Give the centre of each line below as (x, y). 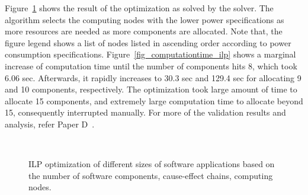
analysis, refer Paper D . (50, 124)
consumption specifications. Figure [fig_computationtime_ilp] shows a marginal (150, 54)
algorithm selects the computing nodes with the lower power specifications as (145, 19)
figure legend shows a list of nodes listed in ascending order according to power (148, 42)
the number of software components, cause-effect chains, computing (151, 175)
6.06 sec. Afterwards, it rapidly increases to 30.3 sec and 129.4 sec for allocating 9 (153, 77)
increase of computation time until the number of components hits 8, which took (151, 65)
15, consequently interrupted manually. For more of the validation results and (145, 112)
